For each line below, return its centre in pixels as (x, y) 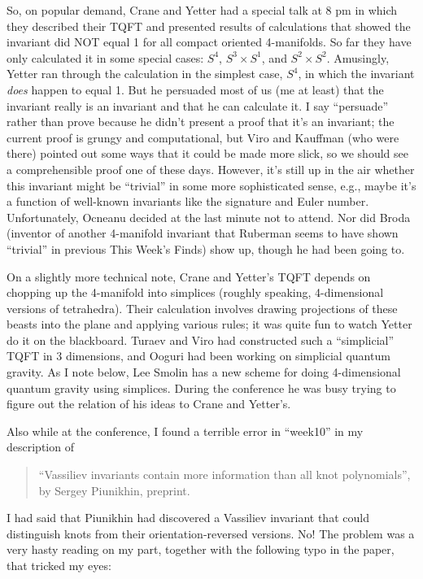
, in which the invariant (356, 74)
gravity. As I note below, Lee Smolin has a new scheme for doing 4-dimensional (204, 372)
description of (40, 447)
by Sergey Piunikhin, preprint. (114, 490)
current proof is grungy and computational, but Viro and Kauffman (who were (203, 137)
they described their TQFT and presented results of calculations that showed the (209, 26)
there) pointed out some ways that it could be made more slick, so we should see (207, 153)
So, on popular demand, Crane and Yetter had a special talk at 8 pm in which (202, 10)
